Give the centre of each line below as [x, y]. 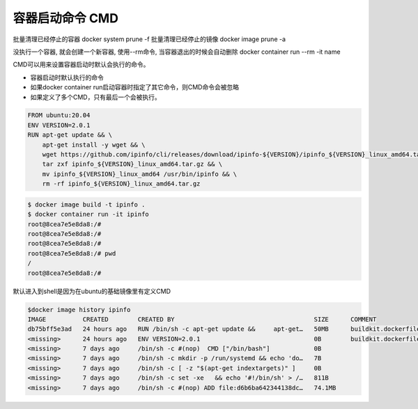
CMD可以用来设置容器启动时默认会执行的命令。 [81, 65]
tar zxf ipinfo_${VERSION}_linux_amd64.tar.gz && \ [132, 164]
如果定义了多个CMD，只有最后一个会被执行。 [95, 97]
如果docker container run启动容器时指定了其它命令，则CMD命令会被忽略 [135, 87]
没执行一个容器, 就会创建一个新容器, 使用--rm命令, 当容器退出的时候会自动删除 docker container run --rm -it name [177, 52]
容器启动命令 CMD [65, 18]
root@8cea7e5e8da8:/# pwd [72, 253]
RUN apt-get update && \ [70, 135]
